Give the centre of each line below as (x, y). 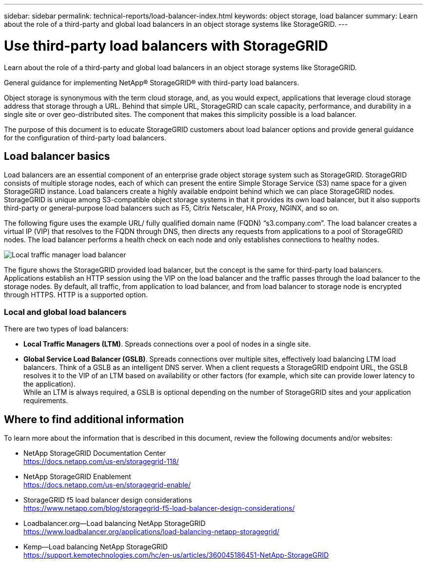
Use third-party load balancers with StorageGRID (166, 46)
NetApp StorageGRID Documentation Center (95, 453)
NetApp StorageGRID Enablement (77, 476)
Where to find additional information (94, 419)
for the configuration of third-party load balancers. (85, 137)
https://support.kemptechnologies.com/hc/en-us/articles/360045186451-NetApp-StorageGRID (176, 555)
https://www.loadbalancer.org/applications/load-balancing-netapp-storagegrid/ (152, 531)
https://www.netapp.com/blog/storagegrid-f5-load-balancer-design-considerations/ (159, 508)
